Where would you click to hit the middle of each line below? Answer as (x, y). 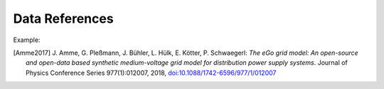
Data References (63, 19)
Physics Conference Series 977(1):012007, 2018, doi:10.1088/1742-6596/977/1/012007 (151, 73)
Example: (27, 40)
